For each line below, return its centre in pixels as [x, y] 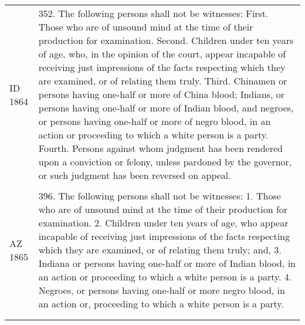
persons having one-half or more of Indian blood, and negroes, [166, 108]
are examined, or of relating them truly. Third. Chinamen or [163, 81]
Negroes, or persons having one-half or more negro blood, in [162, 290]
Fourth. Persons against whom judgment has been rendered [160, 148]
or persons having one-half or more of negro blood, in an [155, 121]
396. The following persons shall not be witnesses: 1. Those [160, 196]
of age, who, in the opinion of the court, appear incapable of [162, 54]
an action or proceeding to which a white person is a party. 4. [165, 277]
